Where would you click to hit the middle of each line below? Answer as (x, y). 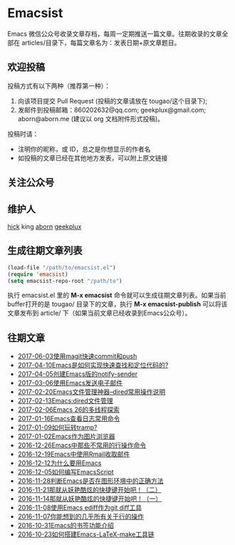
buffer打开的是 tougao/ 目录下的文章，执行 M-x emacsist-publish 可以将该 (117, 304)
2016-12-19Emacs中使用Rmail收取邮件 (74, 455)
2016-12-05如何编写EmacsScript (66, 472)
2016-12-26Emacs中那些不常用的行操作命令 (82, 445)
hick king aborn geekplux (45, 227)
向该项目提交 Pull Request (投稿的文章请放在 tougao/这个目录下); (113, 100)
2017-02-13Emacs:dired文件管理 (66, 401)
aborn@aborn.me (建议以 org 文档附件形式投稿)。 (90, 118)
